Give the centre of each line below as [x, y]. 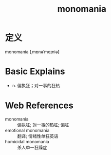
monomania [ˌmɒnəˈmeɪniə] [32, 52]
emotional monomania [27, 130]
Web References [39, 106]
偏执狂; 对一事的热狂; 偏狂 [43, 125]
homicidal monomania [27, 141]
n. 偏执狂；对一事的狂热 [36, 85]
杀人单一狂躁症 [32, 147]
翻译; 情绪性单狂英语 [38, 136]
